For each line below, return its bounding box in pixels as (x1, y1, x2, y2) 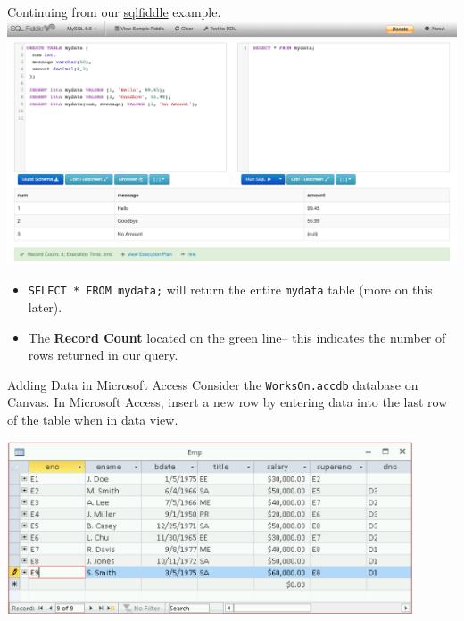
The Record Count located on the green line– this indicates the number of (28, 327, 446, 346)
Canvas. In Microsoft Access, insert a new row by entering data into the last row (7, 393, 448, 411)
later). (28, 298, 62, 316)
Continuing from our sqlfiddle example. (7, 3, 221, 21)
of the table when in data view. (7, 410, 178, 429)
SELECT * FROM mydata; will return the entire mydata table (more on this (28, 280, 433, 299)
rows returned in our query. (28, 345, 178, 364)
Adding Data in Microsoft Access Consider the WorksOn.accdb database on (7, 375, 418, 393)
